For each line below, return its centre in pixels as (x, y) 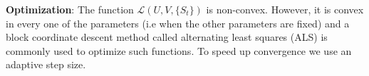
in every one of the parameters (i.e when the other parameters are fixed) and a (178, 23)
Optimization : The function (70, 9)
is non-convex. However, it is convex (285, 9)
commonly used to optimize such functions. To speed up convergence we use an (179, 50)
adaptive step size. (46, 64)
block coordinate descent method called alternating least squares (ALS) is (167, 37)
